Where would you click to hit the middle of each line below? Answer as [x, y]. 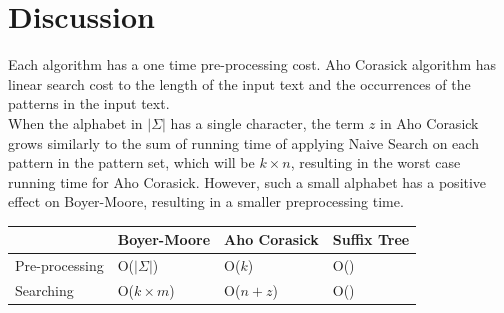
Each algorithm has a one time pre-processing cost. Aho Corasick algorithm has [252, 64]
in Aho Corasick [429, 122]
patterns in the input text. [89, 103]
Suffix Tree [371, 239]
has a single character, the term [267, 122]
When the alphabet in [75, 122]
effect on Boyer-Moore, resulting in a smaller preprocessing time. [206, 201]
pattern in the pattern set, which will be [131, 162]
